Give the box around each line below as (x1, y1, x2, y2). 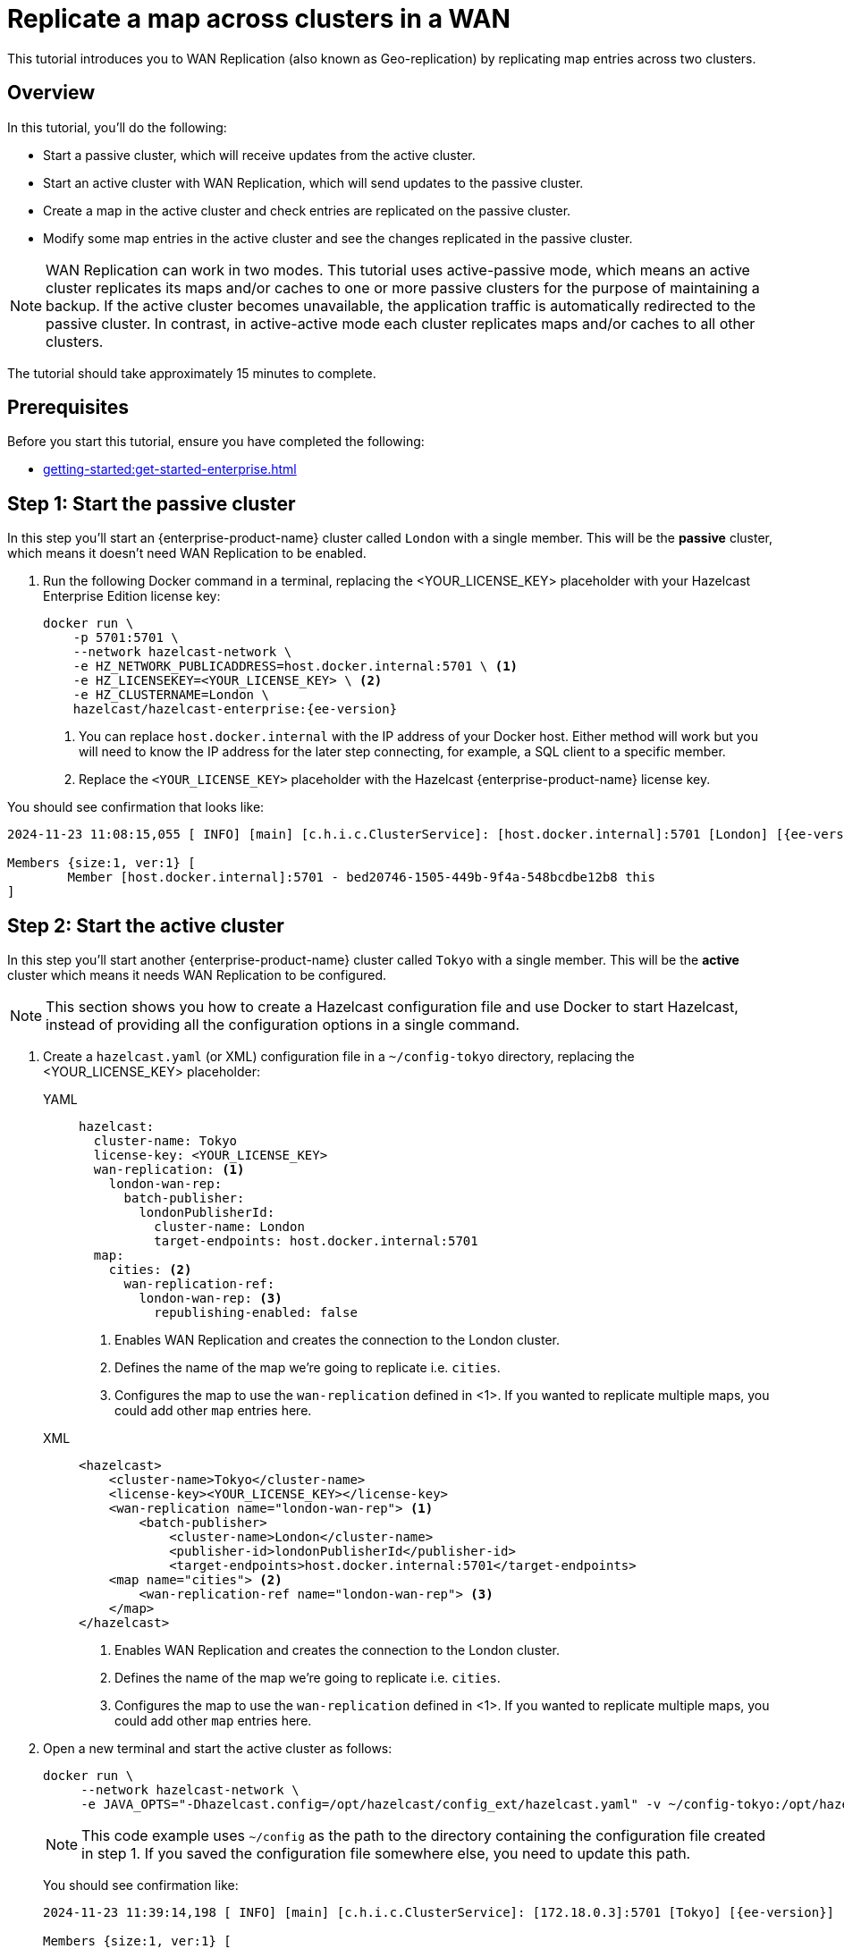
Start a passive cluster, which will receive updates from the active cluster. (43, 147, 476, 163)
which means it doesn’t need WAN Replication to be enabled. (7, 545, 367, 561)
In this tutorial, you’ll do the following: (7, 119, 227, 135)
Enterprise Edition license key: (43, 588, 221, 604)
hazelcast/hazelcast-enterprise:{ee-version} (72, 702, 398, 717)
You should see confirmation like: (43, 1877, 239, 1894)
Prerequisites (7, 396, 129, 419)
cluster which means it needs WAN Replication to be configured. (7, 967, 387, 983)
